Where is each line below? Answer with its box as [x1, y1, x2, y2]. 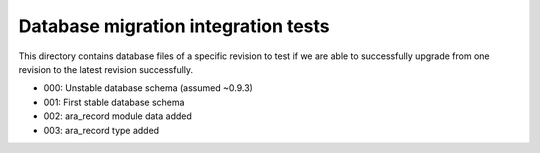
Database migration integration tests [18, 15, 330, 37]
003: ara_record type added [43, 124, 160, 136]
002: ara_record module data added [43, 110, 192, 122]
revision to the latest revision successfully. [18, 63, 194, 75]
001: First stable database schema [43, 96, 185, 108]
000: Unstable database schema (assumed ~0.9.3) [43, 82, 254, 94]
